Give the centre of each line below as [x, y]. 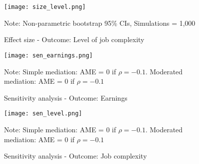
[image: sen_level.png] [43, 114]
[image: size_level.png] [45, 7]
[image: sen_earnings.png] [48, 55]
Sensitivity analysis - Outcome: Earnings [66, 97]
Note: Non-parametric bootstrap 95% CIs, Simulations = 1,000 [100, 23]
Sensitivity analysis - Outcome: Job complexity [75, 156]
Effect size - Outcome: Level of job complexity [74, 39]
